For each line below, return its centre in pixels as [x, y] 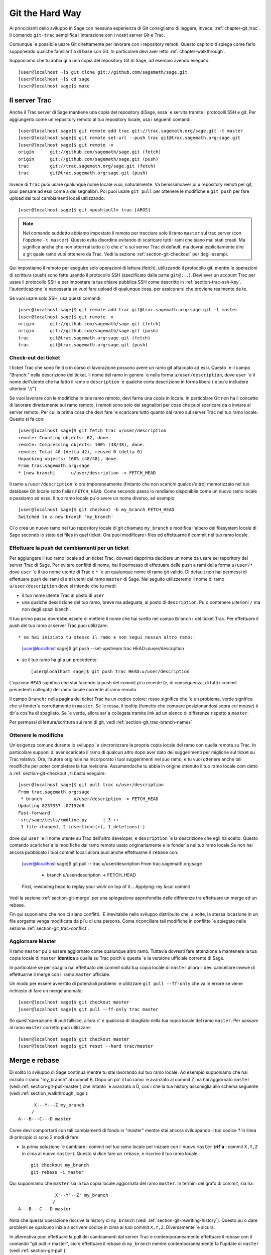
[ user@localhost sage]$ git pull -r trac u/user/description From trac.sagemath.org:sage [112, 864]
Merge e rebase [34, 1060]
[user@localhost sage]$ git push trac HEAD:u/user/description [110, 671]
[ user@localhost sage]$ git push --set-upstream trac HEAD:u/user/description [103, 648]
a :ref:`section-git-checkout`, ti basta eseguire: [58, 773]
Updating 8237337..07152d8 [51, 806]
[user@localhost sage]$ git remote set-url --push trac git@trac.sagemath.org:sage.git [129, 138]
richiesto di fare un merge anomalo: [46, 990]
